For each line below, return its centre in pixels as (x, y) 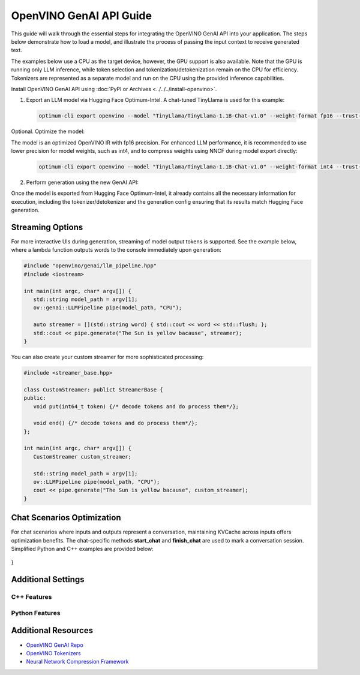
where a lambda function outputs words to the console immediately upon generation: (116, 250)
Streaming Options (47, 227)
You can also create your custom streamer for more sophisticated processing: (107, 357)
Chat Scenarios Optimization (66, 518)
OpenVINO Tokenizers (53, 653)
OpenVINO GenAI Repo (55, 645)
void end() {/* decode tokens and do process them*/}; (115, 423)
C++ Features (31, 597)
